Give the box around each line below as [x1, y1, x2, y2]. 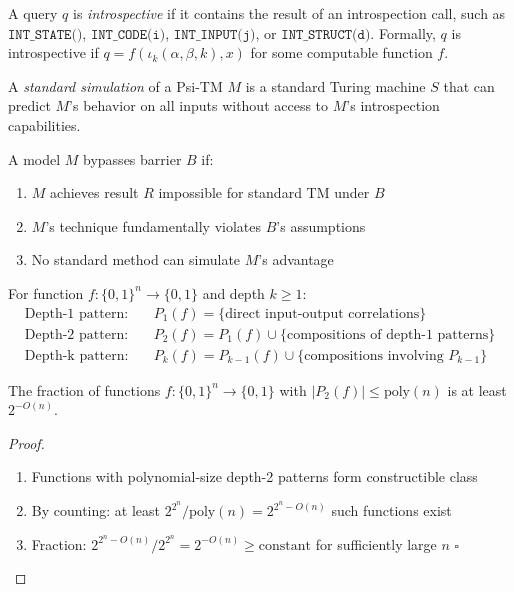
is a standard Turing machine [245, 75, 426, 96]
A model [8, 148, 61, 169]
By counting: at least [31, 500, 161, 521]
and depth [202, 282, 265, 303]
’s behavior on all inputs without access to [69, 95, 329, 116]
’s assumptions [276, 215, 366, 236]
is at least [447, 379, 507, 400]
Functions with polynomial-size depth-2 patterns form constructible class [31, 466, 478, 487]
